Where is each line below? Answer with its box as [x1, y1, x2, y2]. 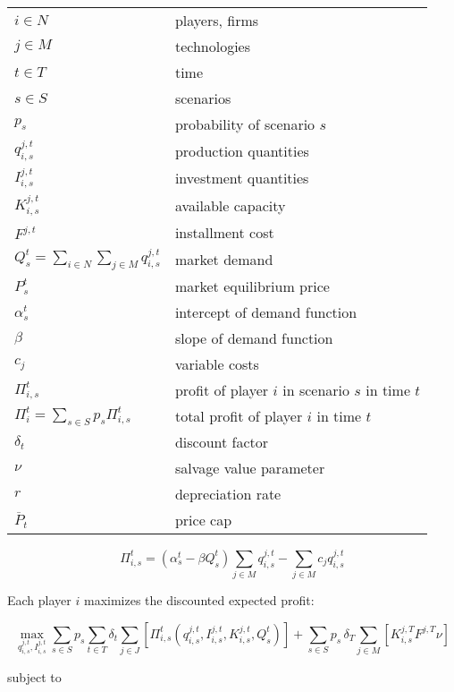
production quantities [174, 140, 309, 161]
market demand [174, 248, 273, 269]
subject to [7, 667, 62, 686]
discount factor [174, 431, 269, 453]
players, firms [174, 10, 259, 30]
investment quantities [174, 167, 309, 189]
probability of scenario [174, 114, 315, 134]
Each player [7, 591, 71, 610]
